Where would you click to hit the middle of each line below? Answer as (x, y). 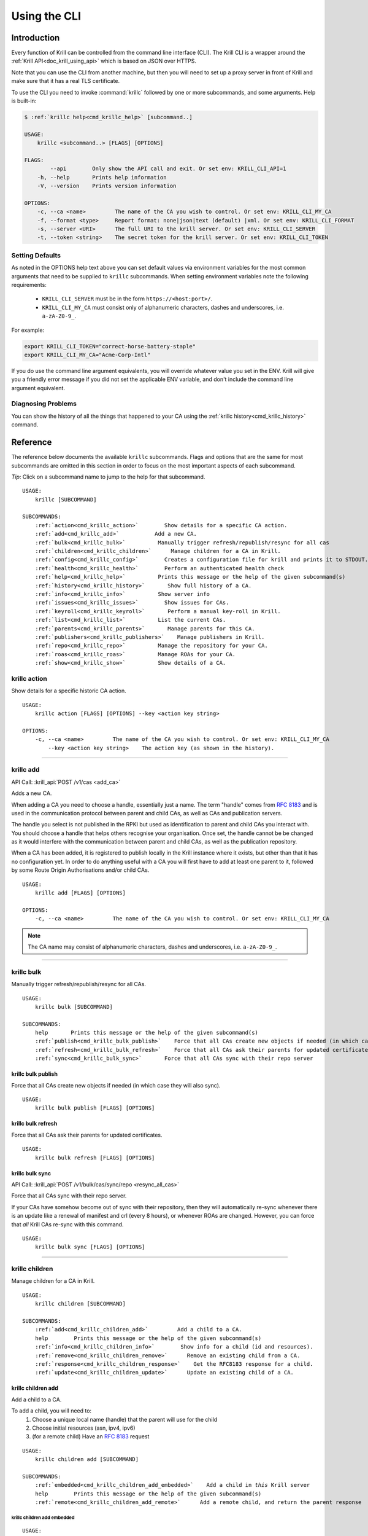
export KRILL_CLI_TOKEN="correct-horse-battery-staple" (110, 346)
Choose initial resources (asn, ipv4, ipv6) (84, 1428)
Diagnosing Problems (44, 404)
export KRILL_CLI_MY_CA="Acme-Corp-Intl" (87, 355)
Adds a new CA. (32, 793)
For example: (28, 330)
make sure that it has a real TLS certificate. (66, 81)
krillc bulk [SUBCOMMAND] (74, 1007)
